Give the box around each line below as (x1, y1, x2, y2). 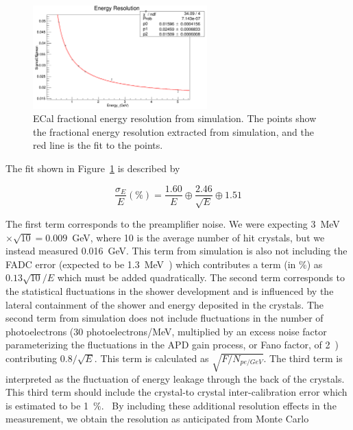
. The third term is (263, 350, 343, 365)
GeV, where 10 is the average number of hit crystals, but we (72, 230, 325, 244)
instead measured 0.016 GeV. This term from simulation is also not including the (5, 243, 348, 258)
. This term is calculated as (94, 350, 209, 365)
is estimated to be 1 (5, 398, 89, 412)
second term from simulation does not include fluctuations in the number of (5, 311, 324, 325)
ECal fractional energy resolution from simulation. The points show (33, 111, 317, 126)
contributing (5, 350, 58, 365)
